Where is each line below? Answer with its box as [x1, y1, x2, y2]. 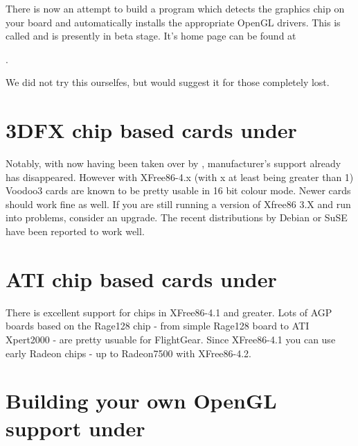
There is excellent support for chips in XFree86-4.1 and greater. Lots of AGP [6, 305, 332, 319]
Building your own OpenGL [6, 386, 277, 415]
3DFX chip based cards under [6, 116, 297, 144]
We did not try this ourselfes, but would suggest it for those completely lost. [6, 75, 330, 89]
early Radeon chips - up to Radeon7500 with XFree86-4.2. [6, 345, 252, 360]
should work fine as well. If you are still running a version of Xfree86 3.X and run [6, 196, 351, 211]
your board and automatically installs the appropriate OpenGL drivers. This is [6, 15, 341, 29]
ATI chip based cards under [6, 264, 277, 293]
